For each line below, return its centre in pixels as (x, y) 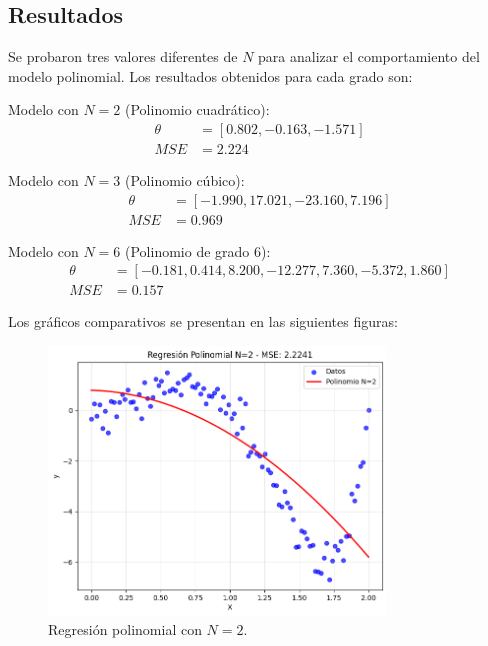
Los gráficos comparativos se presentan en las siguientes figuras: (203, 321)
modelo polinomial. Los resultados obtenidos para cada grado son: (210, 75)
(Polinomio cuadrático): (197, 109)
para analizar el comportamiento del (369, 56)
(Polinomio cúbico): (185, 180)
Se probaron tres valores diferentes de (123, 56)
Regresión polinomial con (125, 629)
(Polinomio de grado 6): (198, 250)
